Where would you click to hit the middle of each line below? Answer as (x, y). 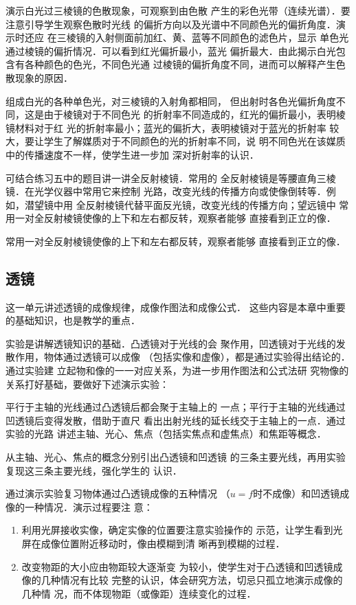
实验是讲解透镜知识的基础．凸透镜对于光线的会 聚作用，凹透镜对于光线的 (171, 343)
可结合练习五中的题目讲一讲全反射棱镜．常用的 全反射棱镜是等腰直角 (161, 178)
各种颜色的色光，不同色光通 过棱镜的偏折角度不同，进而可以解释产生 (180, 64)
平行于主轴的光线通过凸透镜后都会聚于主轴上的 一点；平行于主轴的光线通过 (176, 407)
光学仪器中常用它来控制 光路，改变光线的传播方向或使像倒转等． (180, 191)
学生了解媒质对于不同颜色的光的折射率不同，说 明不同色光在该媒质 (194, 141)
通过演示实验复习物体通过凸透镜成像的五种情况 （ (118, 493)
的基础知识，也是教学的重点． (73, 320)
